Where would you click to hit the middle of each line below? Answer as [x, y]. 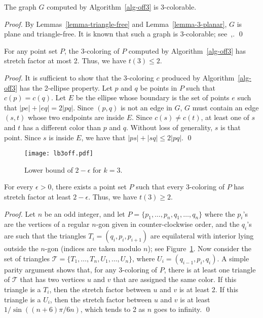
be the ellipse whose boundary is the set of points [153, 97]
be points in [159, 87]
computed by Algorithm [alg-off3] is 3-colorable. [122, 7]
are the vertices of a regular [47, 224]
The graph [20, 7]
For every [19, 187]
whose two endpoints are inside [76, 117]
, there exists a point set [89, 187]
